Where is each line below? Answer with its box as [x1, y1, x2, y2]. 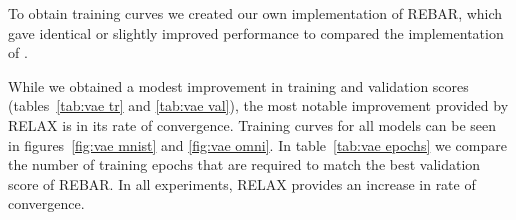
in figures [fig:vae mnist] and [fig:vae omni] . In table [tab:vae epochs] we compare [8, 134, 507, 155]
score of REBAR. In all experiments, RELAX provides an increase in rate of [8, 173, 476, 194]
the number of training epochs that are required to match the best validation [8, 154, 481, 175]
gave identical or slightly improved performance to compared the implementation [8, 22, 504, 43]
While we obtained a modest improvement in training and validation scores [8, 75, 469, 96]
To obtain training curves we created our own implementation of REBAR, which [8, 3, 503, 23]
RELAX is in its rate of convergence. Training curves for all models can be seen [8, 114, 497, 135]
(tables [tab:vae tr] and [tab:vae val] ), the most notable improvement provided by [8, 95, 509, 116]
